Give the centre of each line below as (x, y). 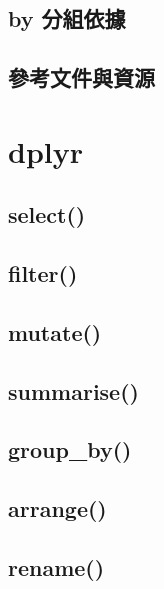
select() (47, 214)
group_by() (70, 449)
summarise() (73, 390)
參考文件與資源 (81, 77)
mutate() (55, 331)
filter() (43, 273)
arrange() (57, 508)
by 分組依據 (67, 18)
